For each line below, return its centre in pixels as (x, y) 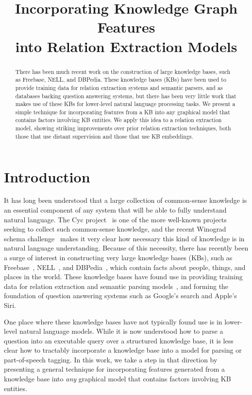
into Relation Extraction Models (126, 46)
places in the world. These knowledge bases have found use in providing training (123, 277)
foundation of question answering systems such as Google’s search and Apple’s (120, 296)
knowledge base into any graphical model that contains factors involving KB (118, 379)
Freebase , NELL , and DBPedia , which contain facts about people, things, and (125, 267)
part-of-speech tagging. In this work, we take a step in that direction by (111, 359)
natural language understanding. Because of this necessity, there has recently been (126, 248)
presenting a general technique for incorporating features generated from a (115, 369)
